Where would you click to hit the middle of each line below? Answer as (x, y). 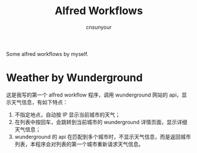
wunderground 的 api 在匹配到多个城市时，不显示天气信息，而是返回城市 (103, 137)
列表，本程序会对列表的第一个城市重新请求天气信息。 (79, 144)
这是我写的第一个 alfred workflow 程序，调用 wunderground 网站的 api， (94, 95)
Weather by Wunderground (74, 78)
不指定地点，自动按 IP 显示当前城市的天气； (67, 114)
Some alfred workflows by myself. (47, 54)
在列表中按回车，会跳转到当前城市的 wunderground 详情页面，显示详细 (101, 122)
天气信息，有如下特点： (39, 102)
